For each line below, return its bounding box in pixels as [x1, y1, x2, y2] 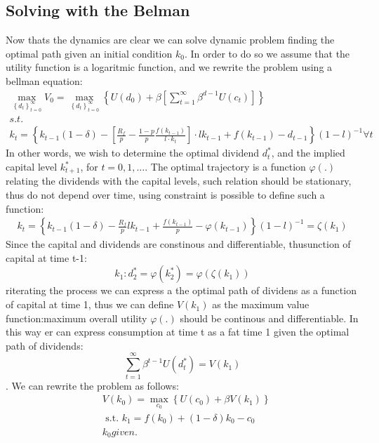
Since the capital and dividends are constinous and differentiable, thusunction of [6, 237, 351, 251]
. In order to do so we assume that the [184, 46, 350, 60]
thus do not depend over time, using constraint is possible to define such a [6, 187, 325, 202]
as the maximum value [212, 297, 310, 312]
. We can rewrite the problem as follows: [6, 378, 179, 392]
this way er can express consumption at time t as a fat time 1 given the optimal [6, 324, 350, 339]
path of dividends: [6, 338, 84, 352]
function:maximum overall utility [6, 310, 147, 325]
